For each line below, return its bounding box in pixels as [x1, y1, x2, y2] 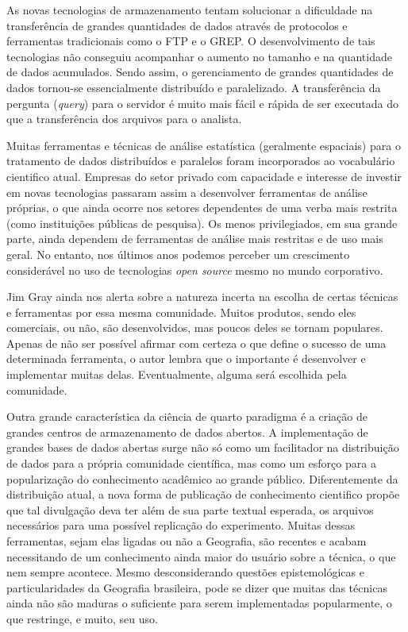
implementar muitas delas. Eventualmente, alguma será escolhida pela [6, 366, 347, 383]
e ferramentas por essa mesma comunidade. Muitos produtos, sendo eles [6, 303, 356, 320]
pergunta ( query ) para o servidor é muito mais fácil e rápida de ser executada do [6, 94, 399, 111]
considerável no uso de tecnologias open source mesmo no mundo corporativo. [6, 261, 383, 278]
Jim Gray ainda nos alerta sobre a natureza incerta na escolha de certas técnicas [6, 288, 398, 305]
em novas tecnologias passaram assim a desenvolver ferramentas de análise [6, 183, 368, 200]
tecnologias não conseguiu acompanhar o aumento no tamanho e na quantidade [6, 48, 392, 64]
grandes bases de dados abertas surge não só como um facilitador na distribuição [6, 439, 399, 456]
